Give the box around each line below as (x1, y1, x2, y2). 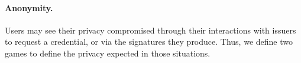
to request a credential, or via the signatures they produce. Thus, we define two (5, 35, 293, 48)
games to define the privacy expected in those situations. (5, 47, 211, 59)
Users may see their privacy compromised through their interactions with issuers (5, 24, 296, 36)
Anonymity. (5, 1, 53, 14)
